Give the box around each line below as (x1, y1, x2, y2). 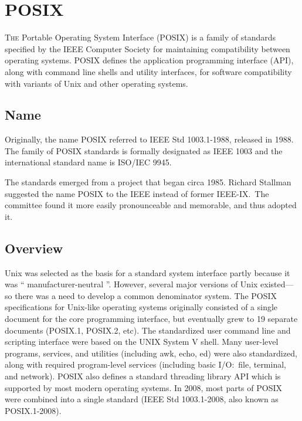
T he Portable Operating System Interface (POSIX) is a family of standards (5, 31, 276, 43)
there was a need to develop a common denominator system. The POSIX (15, 289, 277, 301)
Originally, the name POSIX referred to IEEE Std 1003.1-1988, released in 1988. (5, 133, 294, 145)
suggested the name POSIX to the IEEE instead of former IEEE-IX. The (5, 187, 269, 199)
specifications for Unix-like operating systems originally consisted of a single (5, 301, 278, 313)
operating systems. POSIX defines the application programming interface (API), (5, 54, 294, 66)
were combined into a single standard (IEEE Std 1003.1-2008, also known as (5, 393, 279, 405)
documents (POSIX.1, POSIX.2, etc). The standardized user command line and (5, 324, 291, 336)
